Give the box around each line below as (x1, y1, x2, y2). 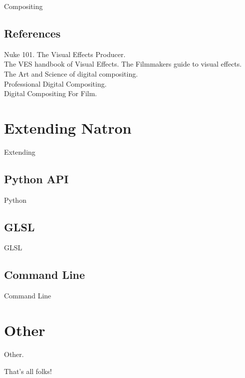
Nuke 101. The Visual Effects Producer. (4, 49, 126, 59)
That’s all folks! (4, 365, 52, 376)
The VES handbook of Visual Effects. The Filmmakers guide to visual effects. (4, 59, 242, 69)
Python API (4, 171, 69, 186)
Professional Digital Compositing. (4, 78, 107, 89)
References (4, 25, 61, 41)
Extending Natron (4, 117, 132, 138)
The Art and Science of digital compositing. (4, 68, 138, 79)
